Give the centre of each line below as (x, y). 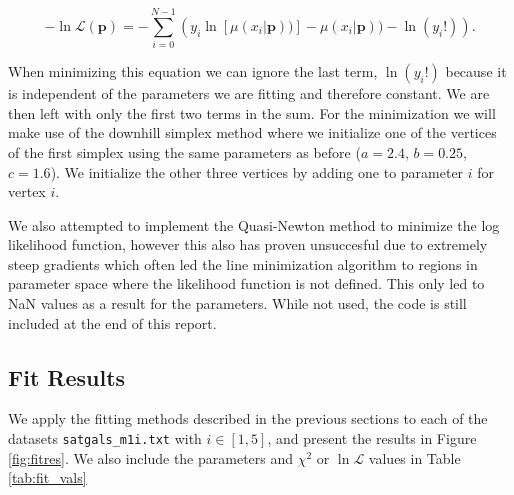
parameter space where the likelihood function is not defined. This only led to (246, 283)
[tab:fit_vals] (47, 477)
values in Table (414, 457)
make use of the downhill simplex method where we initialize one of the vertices (252, 132)
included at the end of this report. (112, 322)
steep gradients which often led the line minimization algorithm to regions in (243, 263)
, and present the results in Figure (372, 438)
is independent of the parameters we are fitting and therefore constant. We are (249, 93)
